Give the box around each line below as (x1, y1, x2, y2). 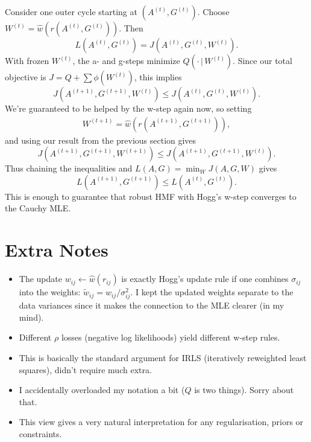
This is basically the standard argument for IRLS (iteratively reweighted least (19, 351, 307, 364)
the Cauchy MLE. (5, 202, 71, 214)
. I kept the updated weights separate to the (130, 286, 294, 298)
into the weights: (19, 286, 81, 298)
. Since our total (233, 54, 292, 66)
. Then (119, 22, 143, 34)
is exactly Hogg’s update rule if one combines (121, 272, 289, 285)
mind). (19, 310, 44, 323)
